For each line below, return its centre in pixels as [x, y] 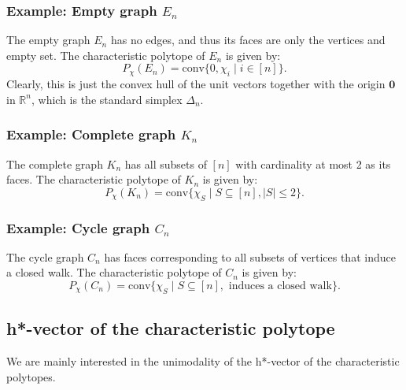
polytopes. [31, 376]
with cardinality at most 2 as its [313, 163]
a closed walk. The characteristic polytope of [114, 272]
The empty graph [48, 40]
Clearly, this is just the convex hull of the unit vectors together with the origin [196, 84]
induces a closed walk [280, 286]
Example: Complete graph [91, 134]
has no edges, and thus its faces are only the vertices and [248, 40]
